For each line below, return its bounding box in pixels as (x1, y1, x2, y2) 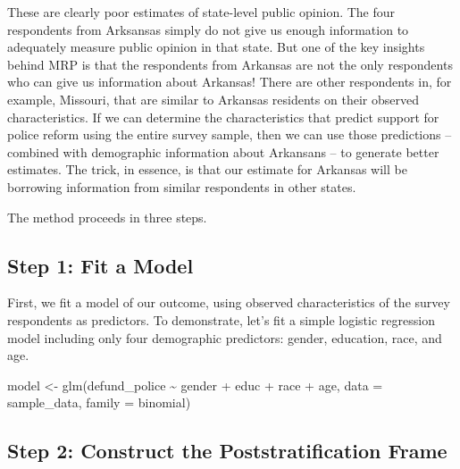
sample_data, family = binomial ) (7, 393, 191, 412)
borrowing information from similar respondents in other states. (7, 177, 356, 196)
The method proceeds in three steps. (7, 207, 207, 226)
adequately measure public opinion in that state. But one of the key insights (7, 38, 425, 56)
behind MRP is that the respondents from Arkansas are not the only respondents (7, 54, 453, 73)
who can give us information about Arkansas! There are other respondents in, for (7, 72, 452, 91)
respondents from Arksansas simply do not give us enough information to (7, 20, 409, 38)
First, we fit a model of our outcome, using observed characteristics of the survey (7, 293, 450, 312)
